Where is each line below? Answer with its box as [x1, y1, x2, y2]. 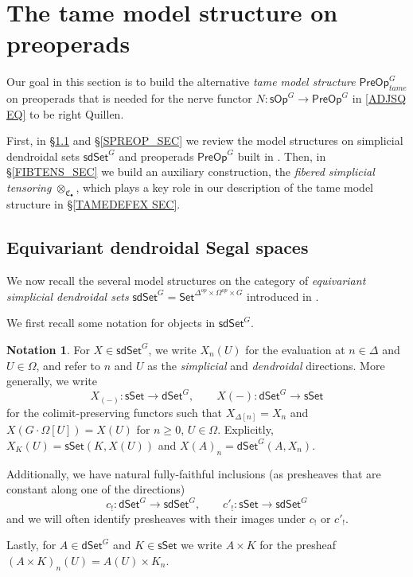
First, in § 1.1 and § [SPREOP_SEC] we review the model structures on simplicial [6, 132, 403, 149]
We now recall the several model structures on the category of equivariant [6, 272, 366, 289]
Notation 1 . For [6, 341, 90, 357]
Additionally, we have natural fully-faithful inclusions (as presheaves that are [6, 465, 381, 481]
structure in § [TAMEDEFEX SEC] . [6, 196, 181, 212]
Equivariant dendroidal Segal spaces [6, 235, 309, 259]
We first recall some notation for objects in [6, 314, 216, 331]
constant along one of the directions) [6, 481, 185, 497]
